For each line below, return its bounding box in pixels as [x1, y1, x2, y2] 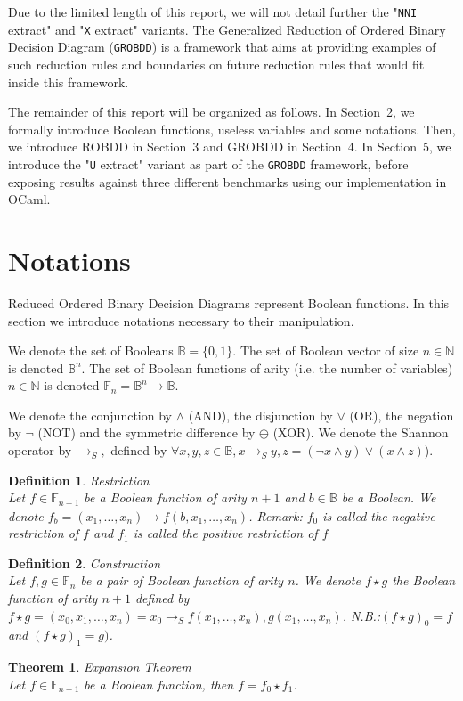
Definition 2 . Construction [8, 553, 161, 572]
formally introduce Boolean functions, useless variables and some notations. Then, [8, 119, 456, 138]
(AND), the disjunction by [188, 405, 333, 424]
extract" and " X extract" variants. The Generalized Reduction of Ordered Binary [8, 20, 446, 38]
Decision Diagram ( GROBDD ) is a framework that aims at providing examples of [8, 37, 436, 56]
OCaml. [8, 190, 51, 208]
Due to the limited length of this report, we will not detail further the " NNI [8, 3, 418, 20]
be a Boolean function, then [84, 674, 234, 693]
